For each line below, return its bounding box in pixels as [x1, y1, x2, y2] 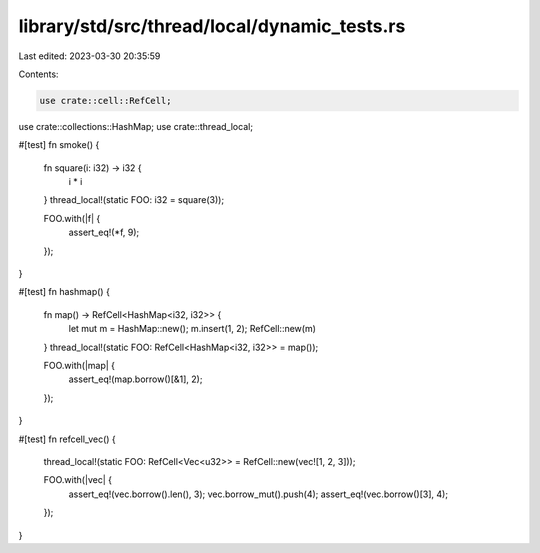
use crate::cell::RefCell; [39, 95, 172, 106]
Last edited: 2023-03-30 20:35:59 [18, 50, 161, 62]
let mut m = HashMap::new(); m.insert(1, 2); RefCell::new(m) [68, 323, 317, 335]
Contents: [18, 68, 59, 80]
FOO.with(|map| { [43, 359, 115, 371]
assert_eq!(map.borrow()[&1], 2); [68, 373, 203, 385]
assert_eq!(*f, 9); [68, 226, 140, 239]
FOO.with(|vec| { [43, 474, 112, 486]
